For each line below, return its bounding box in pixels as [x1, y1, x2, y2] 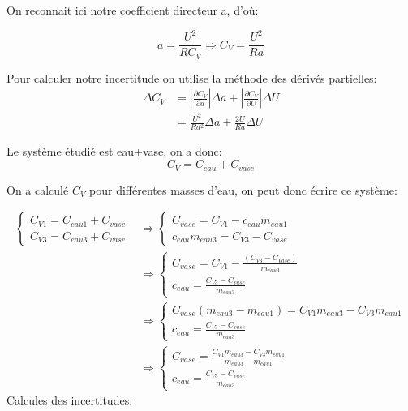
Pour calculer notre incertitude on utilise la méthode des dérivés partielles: [6, 69, 377, 86]
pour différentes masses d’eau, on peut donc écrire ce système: [89, 181, 397, 198]
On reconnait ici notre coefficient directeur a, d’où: [6, 2, 259, 18]
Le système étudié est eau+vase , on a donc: [6, 143, 222, 160]
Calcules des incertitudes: [6, 392, 133, 409]
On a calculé [6, 181, 69, 198]
